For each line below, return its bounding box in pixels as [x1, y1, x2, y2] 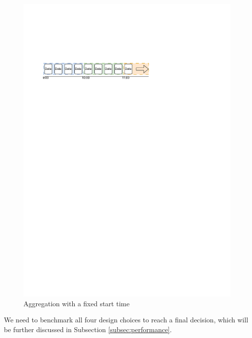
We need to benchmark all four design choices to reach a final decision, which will [4, 315, 249, 325]
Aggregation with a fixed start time [23, 298, 130, 308]
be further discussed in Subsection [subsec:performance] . [4, 324, 172, 334]
